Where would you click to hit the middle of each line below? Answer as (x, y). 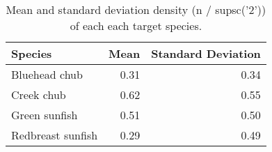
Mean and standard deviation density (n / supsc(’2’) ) (136, 9)
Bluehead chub (47, 74)
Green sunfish (45, 115)
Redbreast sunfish (55, 135)
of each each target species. (136, 25)
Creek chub (39, 94)
